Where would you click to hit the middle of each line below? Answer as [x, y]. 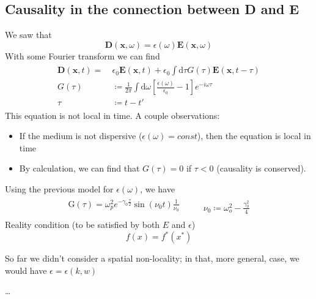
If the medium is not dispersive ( [81, 136]
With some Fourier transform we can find [83, 55]
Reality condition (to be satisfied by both [83, 225]
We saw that [28, 35]
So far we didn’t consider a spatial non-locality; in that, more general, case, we [152, 258]
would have [26, 270]
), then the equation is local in [254, 136]
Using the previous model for [59, 188]
